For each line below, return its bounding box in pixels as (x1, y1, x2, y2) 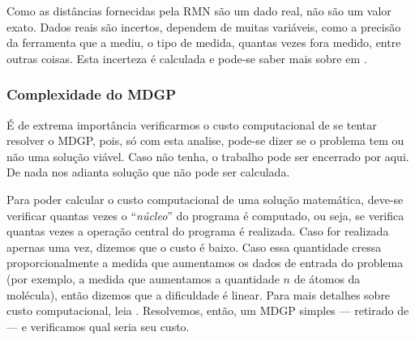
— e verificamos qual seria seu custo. (6, 317, 190, 334)
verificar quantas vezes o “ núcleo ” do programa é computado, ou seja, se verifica (6, 206, 404, 223)
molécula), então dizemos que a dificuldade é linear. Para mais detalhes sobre (6, 286, 391, 303)
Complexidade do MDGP (6, 84, 177, 104)
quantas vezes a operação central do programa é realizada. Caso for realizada (6, 223, 389, 240)
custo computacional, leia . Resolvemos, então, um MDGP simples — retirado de (6, 302, 409, 319)
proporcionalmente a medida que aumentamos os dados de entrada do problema (6, 254, 404, 271)
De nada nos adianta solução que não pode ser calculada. (6, 164, 290, 181)
